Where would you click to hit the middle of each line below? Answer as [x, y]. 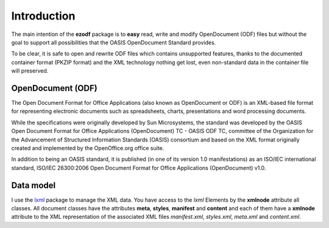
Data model [34, 185]
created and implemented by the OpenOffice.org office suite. [88, 148]
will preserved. [30, 71]
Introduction [43, 16]
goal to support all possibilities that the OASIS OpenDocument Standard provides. [114, 42]
